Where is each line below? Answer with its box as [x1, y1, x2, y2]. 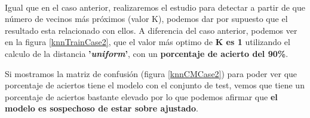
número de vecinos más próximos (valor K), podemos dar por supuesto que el [5, 12, 288, 25]
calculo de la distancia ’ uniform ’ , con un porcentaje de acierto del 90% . [5, 47, 288, 59]
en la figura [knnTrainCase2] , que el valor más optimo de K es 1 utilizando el [5, 36, 290, 48]
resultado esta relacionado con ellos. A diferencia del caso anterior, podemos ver [5, 24, 297, 36]
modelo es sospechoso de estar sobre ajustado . [5, 102, 198, 114]
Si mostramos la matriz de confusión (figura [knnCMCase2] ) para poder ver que [5, 67, 297, 79]
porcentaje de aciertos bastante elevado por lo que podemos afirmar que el [5, 90, 278, 103]
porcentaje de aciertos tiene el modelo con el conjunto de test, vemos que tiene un [5, 79, 305, 91]
